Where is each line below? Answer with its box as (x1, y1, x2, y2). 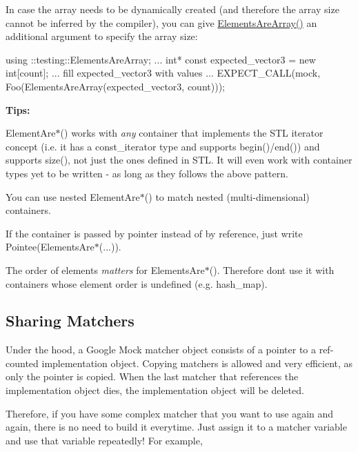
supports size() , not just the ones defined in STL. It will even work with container (6, 153, 352, 167)
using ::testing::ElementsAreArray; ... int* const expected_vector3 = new (6, 52, 316, 66)
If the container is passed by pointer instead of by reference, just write (6, 226, 303, 240)
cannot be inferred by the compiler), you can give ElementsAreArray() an (6, 15, 317, 30)
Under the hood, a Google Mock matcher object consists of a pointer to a (6, 342, 316, 357)
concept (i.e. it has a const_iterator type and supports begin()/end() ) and (6, 139, 320, 153)
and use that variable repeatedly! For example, (6, 433, 203, 447)
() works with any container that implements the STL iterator (60, 126, 324, 140)
